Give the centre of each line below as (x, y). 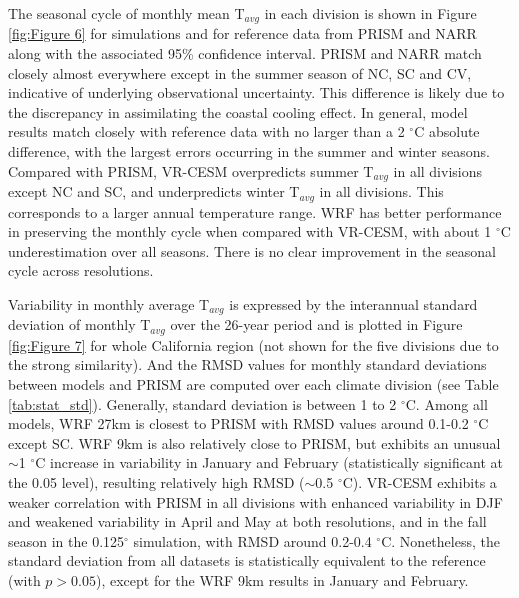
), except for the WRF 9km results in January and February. (282, 579)
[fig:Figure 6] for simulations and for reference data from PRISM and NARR (242, 33)
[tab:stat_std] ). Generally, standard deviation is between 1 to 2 (202, 403)
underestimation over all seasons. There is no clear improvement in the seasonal (252, 250)
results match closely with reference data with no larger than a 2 (206, 131)
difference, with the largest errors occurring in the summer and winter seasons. (249, 151)
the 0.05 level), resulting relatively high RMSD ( (156, 481)
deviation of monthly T (79, 324)
